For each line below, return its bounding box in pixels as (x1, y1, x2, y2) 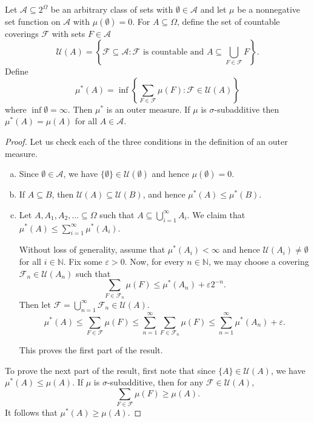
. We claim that (187, 208, 246, 221)
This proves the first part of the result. (19, 344, 163, 356)
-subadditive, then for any (107, 376, 204, 388)
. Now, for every (124, 255, 184, 267)
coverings (5, 27, 39, 39)
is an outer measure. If (106, 102, 190, 115)
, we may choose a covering (208, 255, 309, 267)
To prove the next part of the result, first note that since (5, 364, 216, 376)
